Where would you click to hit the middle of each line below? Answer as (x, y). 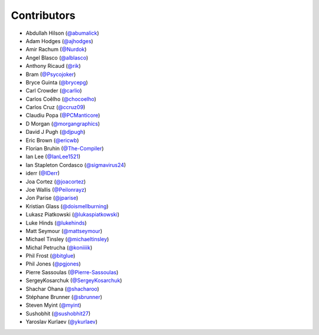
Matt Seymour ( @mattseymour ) (64, 231)
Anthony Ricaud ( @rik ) (53, 66)
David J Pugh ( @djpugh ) (56, 132)
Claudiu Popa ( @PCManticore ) (63, 116)
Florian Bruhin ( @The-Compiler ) (65, 149)
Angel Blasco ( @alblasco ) (57, 58)
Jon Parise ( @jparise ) (52, 198)
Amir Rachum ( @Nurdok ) (56, 50)
